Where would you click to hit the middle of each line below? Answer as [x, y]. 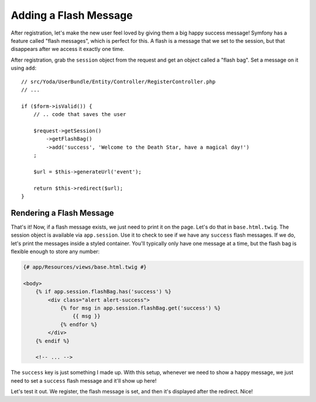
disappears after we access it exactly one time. [68, 49]
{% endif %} [53, 341]
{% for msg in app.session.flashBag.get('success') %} [140, 308]
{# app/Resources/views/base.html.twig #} [85, 267]
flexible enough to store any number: [55, 251]
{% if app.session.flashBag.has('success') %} [104, 292]
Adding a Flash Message [72, 15]
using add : [24, 68]
